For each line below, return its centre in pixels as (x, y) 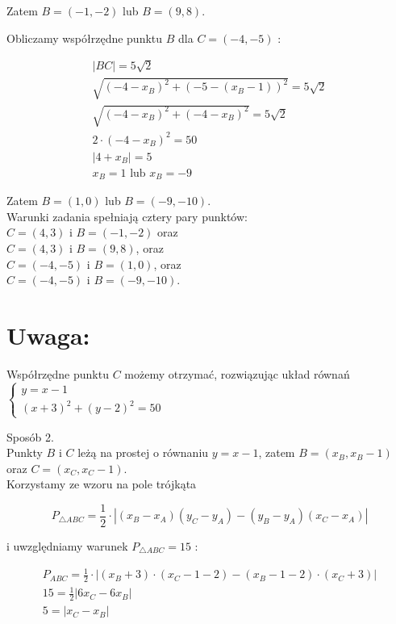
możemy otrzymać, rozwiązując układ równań (237, 373)
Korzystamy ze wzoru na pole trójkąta (102, 484)
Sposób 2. (30, 436)
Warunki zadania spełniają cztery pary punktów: (127, 216)
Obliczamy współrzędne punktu (85, 38)
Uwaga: (48, 335)
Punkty (25, 452)
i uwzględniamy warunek (67, 545)
